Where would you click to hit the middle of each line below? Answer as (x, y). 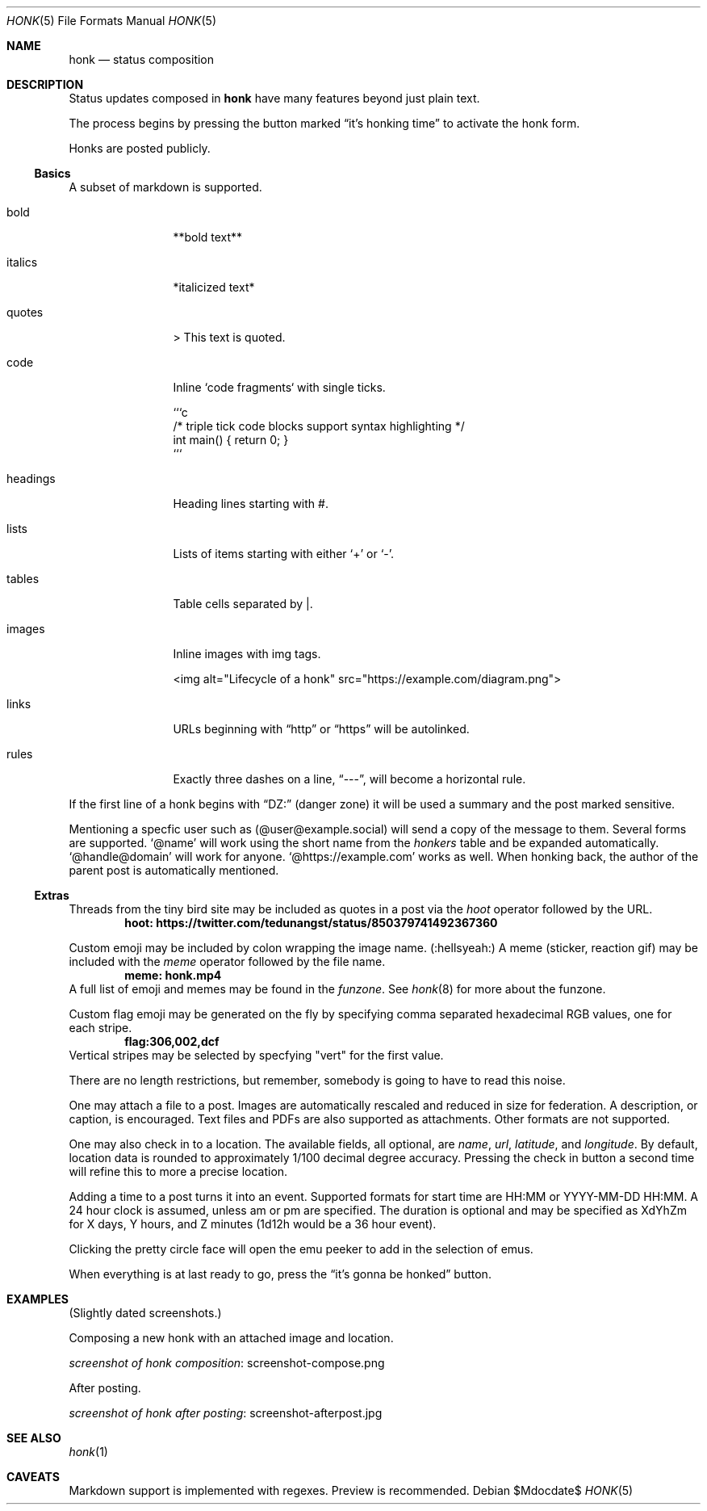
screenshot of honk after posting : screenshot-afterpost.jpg (226, 1413)
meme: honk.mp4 (173, 975)
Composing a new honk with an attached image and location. (231, 1338)
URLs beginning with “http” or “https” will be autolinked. (321, 729)
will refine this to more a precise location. (178, 1171)
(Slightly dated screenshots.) (145, 1313)
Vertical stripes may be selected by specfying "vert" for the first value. (256, 1055)
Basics (52, 173)
